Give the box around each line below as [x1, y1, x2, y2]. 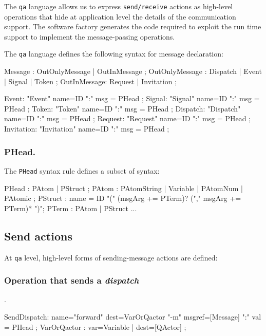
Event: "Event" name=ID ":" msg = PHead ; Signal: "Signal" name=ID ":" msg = [4, 93, 260, 104]
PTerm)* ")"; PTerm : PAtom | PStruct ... [4, 202, 137, 213]
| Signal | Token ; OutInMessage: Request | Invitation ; [4, 76, 177, 86]
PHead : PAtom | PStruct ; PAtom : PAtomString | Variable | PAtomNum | [4, 182, 243, 193]
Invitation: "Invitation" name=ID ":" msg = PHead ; [4, 123, 169, 134]
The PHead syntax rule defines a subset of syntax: [4, 165, 160, 176]
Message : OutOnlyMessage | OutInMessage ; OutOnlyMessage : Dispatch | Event [4, 66, 262, 77]
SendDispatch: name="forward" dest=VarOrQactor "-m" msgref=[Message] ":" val [4, 311, 261, 322]
